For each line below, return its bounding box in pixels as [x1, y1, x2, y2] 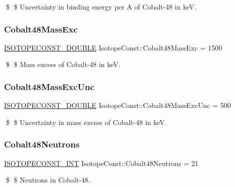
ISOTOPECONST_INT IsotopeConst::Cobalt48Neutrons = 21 [4, 157, 199, 168]
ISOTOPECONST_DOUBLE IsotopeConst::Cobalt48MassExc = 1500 [4, 42, 222, 52]
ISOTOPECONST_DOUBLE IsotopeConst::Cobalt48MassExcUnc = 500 [4, 100, 231, 110]
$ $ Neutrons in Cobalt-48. [6, 174, 90, 185]
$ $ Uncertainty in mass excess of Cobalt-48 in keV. [6, 116, 167, 127]
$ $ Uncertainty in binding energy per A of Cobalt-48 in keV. [6, 1, 196, 11]
